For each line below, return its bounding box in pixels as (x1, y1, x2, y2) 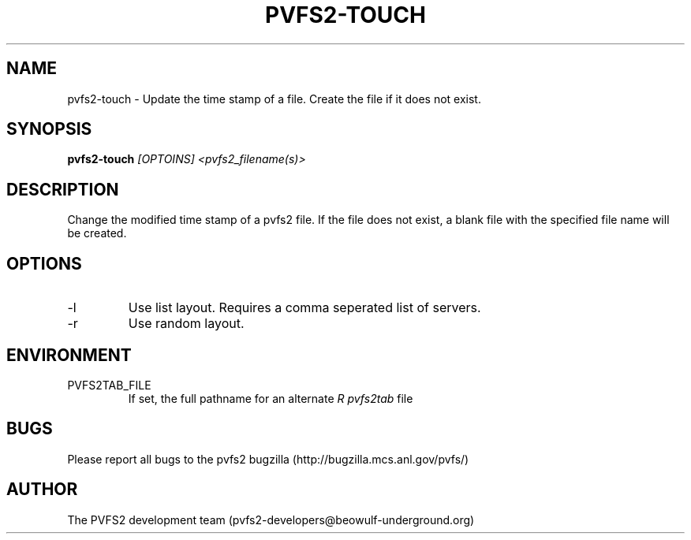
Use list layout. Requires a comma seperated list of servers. (128, 300, 481, 316)
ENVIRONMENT (6, 344, 132, 365)
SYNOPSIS (6, 119, 92, 140)
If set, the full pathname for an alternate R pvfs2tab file (128, 391, 413, 405)
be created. (67, 226, 127, 240)
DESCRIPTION (6, 179, 119, 199)
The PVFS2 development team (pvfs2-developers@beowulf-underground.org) (67, 512, 475, 527)
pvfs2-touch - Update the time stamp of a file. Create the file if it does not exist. (67, 91, 481, 106)
